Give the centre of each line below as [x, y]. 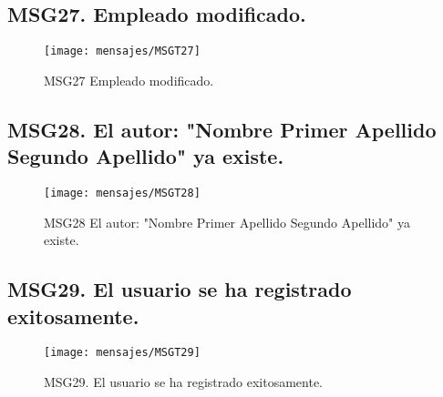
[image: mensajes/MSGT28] [122, 193]
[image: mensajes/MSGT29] [122, 353]
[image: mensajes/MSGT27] [122, 51]
